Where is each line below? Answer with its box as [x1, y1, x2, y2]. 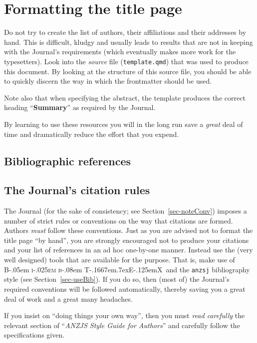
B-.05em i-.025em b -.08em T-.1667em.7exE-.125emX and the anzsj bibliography [4, 264, 250, 274]
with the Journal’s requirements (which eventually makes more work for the [4, 46, 236, 57]
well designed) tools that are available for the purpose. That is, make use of [4, 254, 235, 265]
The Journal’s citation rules [4, 182, 150, 198]
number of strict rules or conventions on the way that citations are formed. [4, 215, 233, 226]
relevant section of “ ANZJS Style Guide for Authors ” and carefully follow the [4, 320, 240, 330]
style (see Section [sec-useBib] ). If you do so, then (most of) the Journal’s [4, 274, 230, 284]
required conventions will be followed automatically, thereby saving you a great [4, 283, 246, 294]
